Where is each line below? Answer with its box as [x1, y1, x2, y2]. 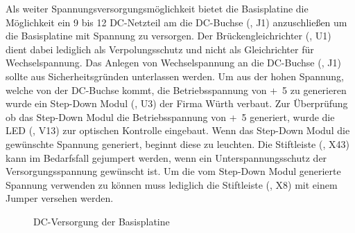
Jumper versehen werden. [6, 191, 114, 205]
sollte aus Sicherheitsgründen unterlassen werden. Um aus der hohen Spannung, [6, 68, 344, 83]
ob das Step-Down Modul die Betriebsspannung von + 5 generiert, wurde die [6, 109, 335, 124]
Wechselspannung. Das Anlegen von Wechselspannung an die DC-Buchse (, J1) [6, 55, 341, 70]
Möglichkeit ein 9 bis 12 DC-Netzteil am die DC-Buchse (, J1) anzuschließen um [6, 15, 347, 29]
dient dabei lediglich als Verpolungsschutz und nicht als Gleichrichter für [6, 41, 314, 56]
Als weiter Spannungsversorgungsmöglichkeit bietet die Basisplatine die [6, 1, 309, 15]
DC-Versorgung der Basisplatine [33, 214, 170, 228]
